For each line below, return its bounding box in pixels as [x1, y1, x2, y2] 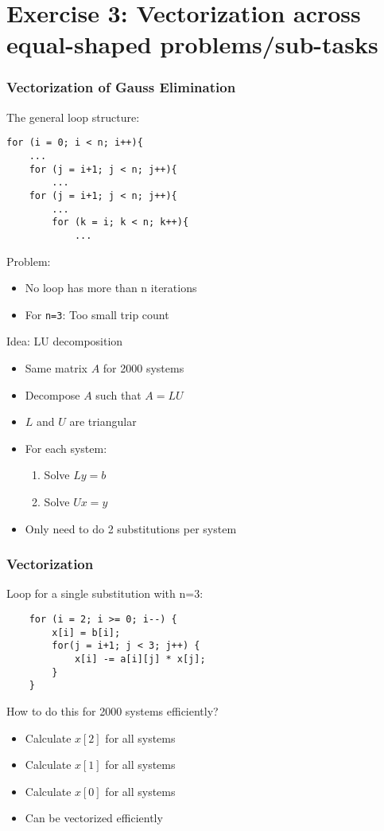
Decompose [25, 386, 80, 403]
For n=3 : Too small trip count [25, 306, 169, 322]
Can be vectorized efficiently [25, 810, 163, 826]
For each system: [25, 439, 107, 456]
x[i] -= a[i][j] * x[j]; [74, 653, 206, 665]
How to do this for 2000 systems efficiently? [6, 702, 219, 719]
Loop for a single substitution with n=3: [6, 585, 204, 602]
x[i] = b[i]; [52, 626, 121, 638]
